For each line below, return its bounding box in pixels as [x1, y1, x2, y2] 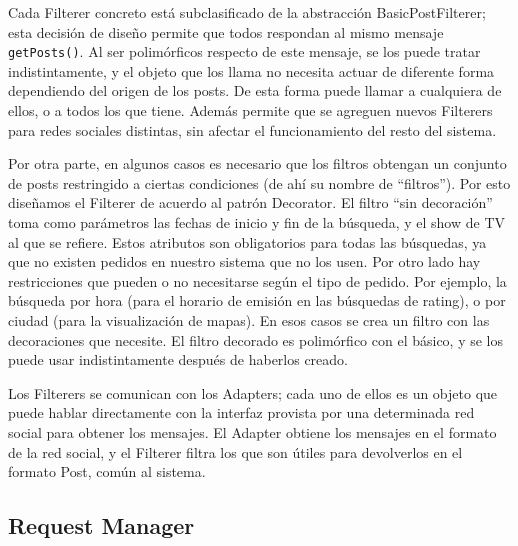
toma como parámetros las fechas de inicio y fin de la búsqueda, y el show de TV [8, 212, 506, 232]
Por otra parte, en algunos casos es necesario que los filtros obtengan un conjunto [8, 153, 507, 174]
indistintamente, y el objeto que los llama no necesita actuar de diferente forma [8, 60, 495, 81]
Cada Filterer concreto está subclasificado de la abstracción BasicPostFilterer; [8, 2, 486, 22]
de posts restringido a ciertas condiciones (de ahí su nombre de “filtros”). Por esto [8, 172, 511, 193]
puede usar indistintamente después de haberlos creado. [8, 349, 349, 370]
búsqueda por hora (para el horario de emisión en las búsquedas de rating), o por [8, 290, 506, 311]
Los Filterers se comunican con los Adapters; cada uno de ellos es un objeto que [8, 382, 498, 403]
